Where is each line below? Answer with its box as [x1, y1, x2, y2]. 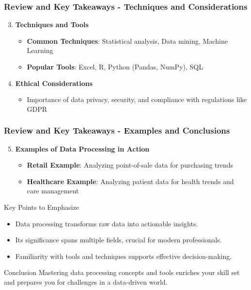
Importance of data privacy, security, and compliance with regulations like [27, 94, 247, 104]
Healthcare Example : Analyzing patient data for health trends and [27, 176, 234, 186]
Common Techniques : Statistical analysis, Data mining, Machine [27, 35, 228, 46]
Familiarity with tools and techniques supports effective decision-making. [15, 251, 232, 261]
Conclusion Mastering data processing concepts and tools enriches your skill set [4, 267, 240, 277]
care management [27, 186, 79, 196]
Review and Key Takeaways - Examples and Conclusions [4, 124, 230, 136]
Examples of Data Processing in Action [15, 143, 150, 154]
